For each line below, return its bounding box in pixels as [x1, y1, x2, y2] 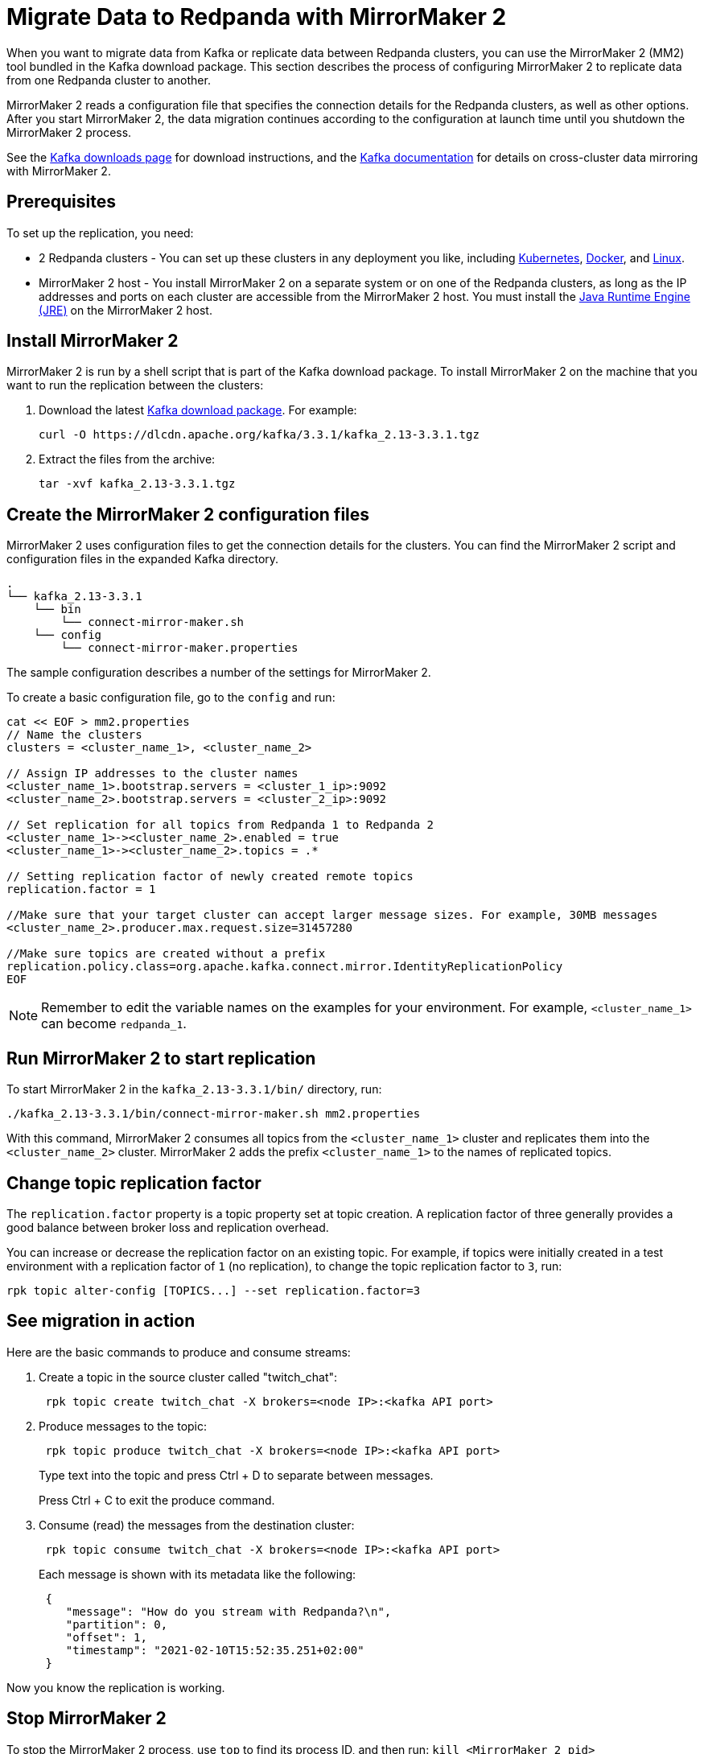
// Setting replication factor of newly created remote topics [6, 870, 414, 883]
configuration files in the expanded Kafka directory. [6, 552, 279, 566]
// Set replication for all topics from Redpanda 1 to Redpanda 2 [6, 818, 434, 832]
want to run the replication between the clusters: [6, 378, 264, 393]
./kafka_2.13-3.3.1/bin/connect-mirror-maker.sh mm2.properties [6, 1107, 421, 1121]
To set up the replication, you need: [6, 225, 194, 240]
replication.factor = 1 [6, 883, 156, 896]
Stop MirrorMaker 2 [6, 1708, 167, 1729]
